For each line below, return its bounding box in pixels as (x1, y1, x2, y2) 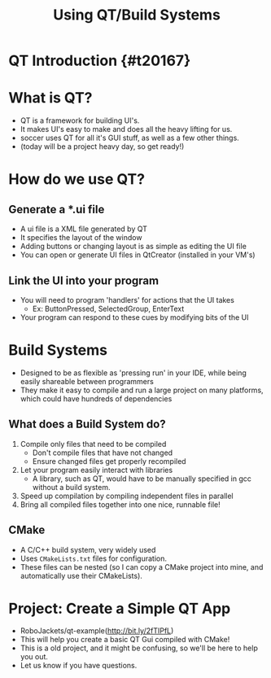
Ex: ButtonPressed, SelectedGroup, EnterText (32, 304, 185, 313)
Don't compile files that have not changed (32, 448, 173, 457)
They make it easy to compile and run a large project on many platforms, (20, 385, 264, 395)
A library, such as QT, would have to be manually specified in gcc (32, 474, 252, 483)
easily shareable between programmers (20, 376, 155, 386)
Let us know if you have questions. (20, 661, 138, 671)
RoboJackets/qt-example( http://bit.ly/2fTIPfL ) (20, 626, 174, 636)
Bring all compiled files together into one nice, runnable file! (20, 499, 221, 510)
